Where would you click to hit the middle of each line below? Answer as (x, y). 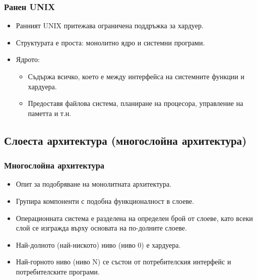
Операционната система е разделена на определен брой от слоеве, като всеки (134, 218)
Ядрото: (28, 59)
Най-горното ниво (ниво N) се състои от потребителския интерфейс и (123, 262)
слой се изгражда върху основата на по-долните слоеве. (101, 228)
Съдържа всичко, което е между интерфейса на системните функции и (136, 76)
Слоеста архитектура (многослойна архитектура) (125, 140)
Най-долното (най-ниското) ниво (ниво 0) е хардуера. (98, 244)
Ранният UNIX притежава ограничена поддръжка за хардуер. (110, 25)
